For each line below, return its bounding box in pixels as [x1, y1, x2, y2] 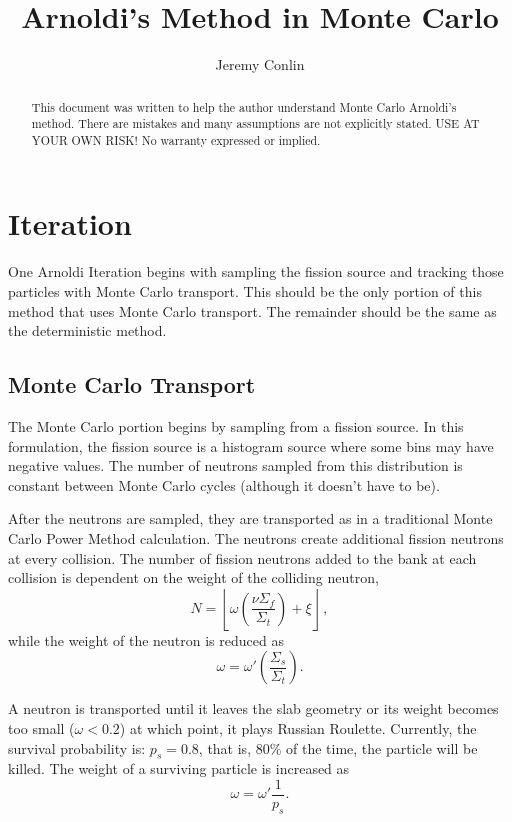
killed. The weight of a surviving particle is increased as [8, 758, 350, 779]
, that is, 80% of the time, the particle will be [198, 737, 478, 758]
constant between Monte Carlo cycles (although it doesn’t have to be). [8, 474, 440, 495]
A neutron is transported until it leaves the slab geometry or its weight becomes [8, 698, 499, 719]
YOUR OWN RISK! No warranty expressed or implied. [31, 131, 321, 148]
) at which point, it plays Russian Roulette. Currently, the [119, 717, 477, 738]
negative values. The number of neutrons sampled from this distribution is [8, 455, 463, 476]
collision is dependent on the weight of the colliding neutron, [8, 567, 379, 588]
